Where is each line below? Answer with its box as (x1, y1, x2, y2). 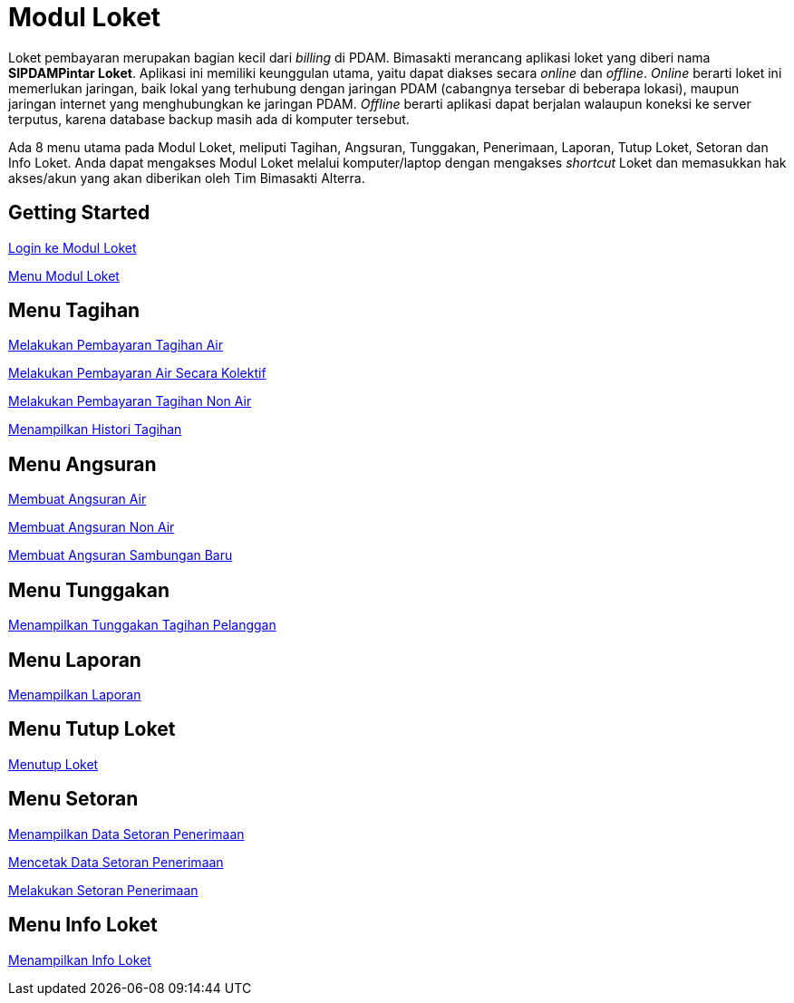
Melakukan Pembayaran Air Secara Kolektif (8, 365, 266, 381)
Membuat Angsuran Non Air (8, 519, 175, 535)
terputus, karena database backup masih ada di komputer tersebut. (8, 111, 410, 127)
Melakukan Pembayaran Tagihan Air (8, 337, 224, 353)
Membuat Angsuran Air (8, 491, 147, 507)
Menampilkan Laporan (8, 686, 141, 702)
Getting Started (8, 201, 150, 225)
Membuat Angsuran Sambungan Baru (8, 547, 233, 564)
